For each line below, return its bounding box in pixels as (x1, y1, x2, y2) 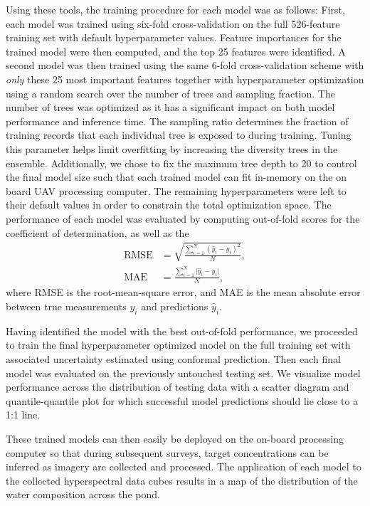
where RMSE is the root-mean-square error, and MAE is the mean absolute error (6, 285, 361, 300)
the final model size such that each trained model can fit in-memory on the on (6, 169, 347, 184)
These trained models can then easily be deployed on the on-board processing (6, 431, 344, 446)
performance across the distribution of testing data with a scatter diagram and (6, 379, 349, 394)
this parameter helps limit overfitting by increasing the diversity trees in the (6, 141, 338, 156)
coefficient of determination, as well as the (6, 225, 189, 240)
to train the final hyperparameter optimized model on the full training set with (6, 337, 351, 352)
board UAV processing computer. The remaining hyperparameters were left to (6, 183, 347, 198)
